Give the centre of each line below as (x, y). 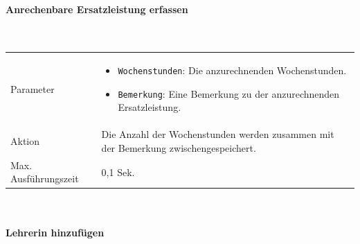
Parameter (33, 88)
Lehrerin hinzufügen (55, 232)
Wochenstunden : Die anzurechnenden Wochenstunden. (232, 70)
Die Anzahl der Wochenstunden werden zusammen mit (218, 134)
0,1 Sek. (118, 172)
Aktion (25, 141)
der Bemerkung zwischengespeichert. (179, 147)
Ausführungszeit (45, 178)
